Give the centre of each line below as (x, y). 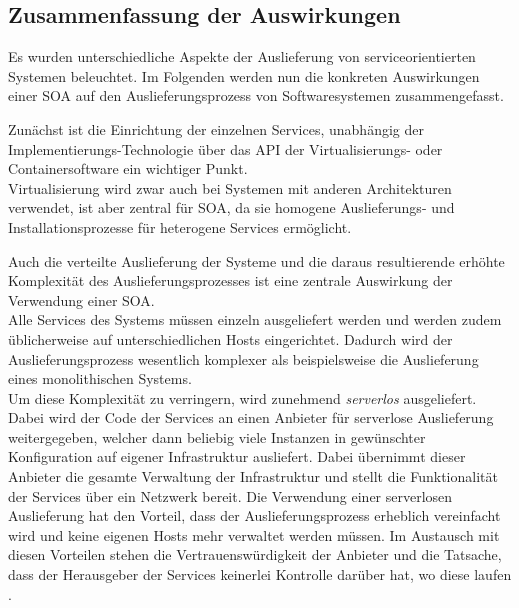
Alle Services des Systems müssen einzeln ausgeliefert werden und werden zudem (255, 319)
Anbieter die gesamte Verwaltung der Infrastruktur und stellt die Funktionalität (253, 476)
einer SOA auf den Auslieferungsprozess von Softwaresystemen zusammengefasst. (256, 95)
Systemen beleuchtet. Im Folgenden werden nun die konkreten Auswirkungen (244, 75)
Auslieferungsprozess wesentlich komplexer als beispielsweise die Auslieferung (243, 358)
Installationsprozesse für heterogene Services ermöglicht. (180, 226)
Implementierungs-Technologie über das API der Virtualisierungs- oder (225, 148)
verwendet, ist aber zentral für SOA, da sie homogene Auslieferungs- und (231, 207)
